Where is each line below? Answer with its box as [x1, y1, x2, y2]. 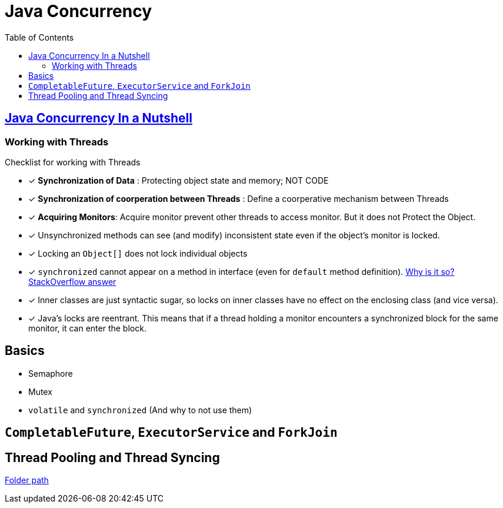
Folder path [5, 475, 49, 486]
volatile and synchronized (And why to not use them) [28, 404, 252, 415]
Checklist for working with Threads [5, 157, 141, 167]
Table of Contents [5, 32, 74, 42]
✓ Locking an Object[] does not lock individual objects [28, 248, 248, 258]
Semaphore [28, 368, 73, 378]
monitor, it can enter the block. [28, 323, 146, 333]
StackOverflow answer [28, 276, 116, 287]
